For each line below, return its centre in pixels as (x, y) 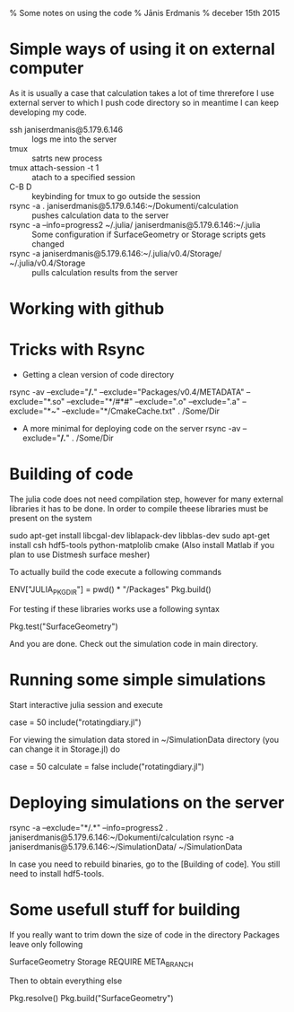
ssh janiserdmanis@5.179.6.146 (66, 129)
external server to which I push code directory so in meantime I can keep (144, 102)
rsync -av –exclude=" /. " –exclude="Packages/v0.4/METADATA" (127, 392)
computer (47, 69)
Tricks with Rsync (77, 350)
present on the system (51, 518)
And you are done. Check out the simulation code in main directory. (134, 643)
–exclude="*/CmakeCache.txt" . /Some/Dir (141, 411)
